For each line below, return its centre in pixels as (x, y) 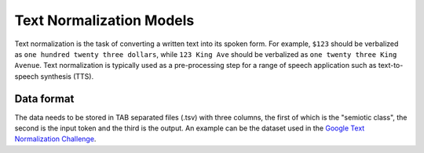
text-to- (391, 66)
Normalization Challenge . (55, 139)
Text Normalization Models (104, 20)
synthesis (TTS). (67, 76)
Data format (44, 99)
